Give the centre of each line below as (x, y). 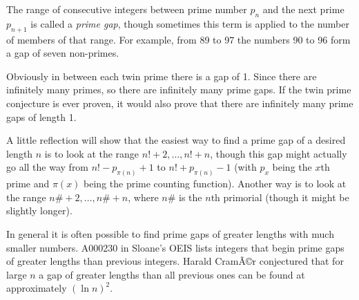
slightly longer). (39, 210)
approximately (37, 288)
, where (143, 197)
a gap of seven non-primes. (63, 53)
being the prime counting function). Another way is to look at (215, 184)
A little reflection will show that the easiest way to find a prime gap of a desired (176, 140)
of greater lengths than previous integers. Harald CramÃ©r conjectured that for (175, 261)
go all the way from (48, 167)
